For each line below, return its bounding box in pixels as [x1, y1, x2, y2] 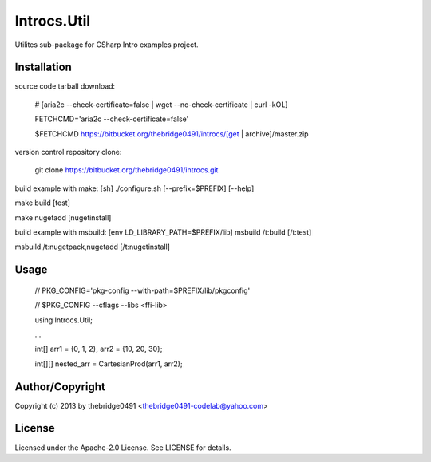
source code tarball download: [14, 81, 116, 91]
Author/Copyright [14, 380, 105, 393]
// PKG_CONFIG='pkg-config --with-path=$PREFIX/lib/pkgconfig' [34, 286, 251, 295]
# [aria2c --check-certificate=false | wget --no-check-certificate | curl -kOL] [34, 100, 288, 109]
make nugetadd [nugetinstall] [14, 212, 112, 223]
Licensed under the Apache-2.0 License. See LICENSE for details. [14, 443, 231, 452]
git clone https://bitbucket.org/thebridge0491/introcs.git [34, 165, 219, 175]
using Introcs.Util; [34, 315, 93, 325]
